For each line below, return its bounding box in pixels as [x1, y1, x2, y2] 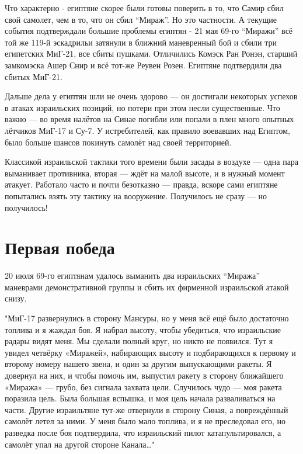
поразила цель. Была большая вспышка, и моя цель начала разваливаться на [5, 392, 276, 404]
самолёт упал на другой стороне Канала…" [5, 438, 155, 450]
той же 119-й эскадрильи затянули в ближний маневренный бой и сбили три [5, 36, 277, 48]
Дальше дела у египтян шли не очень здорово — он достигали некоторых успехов [5, 90, 298, 102]
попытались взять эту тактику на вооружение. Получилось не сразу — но [5, 189, 267, 202]
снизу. [5, 292, 27, 304]
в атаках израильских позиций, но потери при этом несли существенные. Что [5, 101, 280, 113]
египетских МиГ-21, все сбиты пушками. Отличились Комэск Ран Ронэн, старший [5, 47, 298, 60]
